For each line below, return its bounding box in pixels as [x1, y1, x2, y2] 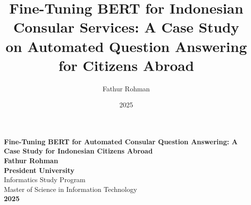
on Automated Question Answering [5, 36, 247, 56]
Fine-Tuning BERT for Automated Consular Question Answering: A [4, 136, 238, 146]
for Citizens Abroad [58, 55, 194, 75]
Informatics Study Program [4, 174, 86, 185]
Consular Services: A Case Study [13, 17, 239, 37]
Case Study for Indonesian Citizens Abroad [4, 146, 153, 156]
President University [4, 165, 75, 175]
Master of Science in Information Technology [4, 184, 137, 194]
